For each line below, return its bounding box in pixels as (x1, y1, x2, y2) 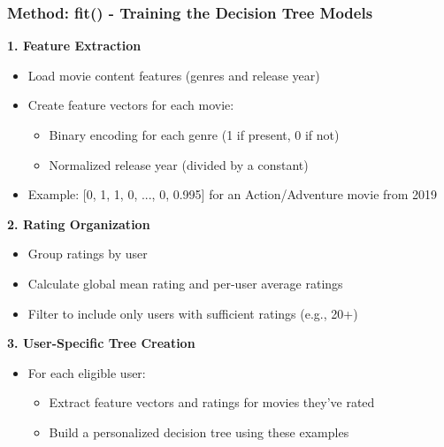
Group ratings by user (27, 244, 148, 263)
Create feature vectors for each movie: (27, 96, 234, 114)
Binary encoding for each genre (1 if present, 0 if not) (49, 126, 340, 143)
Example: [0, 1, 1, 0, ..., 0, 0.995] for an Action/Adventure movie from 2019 (27, 185, 438, 204)
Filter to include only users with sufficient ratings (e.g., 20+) (27, 304, 358, 322)
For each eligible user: (27, 363, 146, 381)
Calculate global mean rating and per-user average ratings (27, 274, 343, 292)
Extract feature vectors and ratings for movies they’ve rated (49, 393, 375, 412)
